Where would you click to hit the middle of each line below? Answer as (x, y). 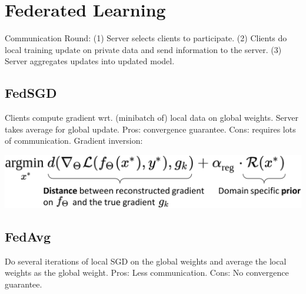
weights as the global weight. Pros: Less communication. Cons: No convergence (147, 272)
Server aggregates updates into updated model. (90, 61)
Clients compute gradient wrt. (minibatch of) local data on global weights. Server (152, 118)
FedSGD (31, 93)
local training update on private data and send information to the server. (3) (143, 49)
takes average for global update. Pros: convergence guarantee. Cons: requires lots (150, 129)
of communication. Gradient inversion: (74, 141)
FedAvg (28, 236)
